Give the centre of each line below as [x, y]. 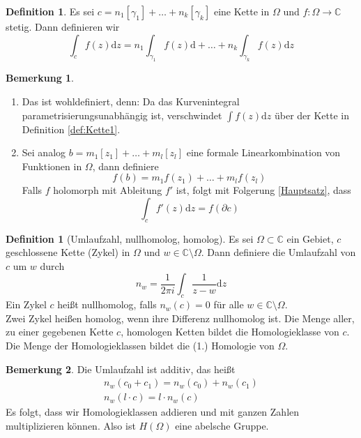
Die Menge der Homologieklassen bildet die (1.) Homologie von [140, 346]
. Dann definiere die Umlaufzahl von [278, 252]
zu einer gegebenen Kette [60, 332]
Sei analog [44, 152]
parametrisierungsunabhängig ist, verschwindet [122, 115]
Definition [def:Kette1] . [71, 129]
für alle [229, 304]
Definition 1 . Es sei [50, 11]
